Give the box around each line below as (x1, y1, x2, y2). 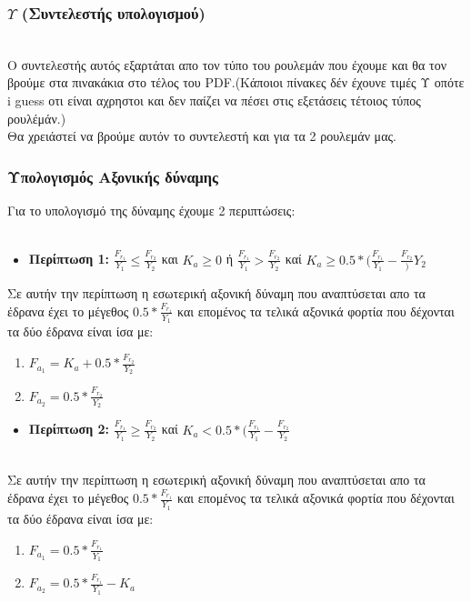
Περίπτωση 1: (28, 249, 110, 268)
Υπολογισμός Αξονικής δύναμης (7, 165, 219, 187)
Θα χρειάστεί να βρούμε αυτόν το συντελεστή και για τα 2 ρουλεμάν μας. (7, 126, 396, 145)
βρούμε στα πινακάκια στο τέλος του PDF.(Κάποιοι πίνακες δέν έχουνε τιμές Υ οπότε (7, 73, 465, 92)
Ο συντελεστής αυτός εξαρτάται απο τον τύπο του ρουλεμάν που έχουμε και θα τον (7, 55, 446, 74)
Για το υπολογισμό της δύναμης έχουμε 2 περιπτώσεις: (7, 201, 296, 219)
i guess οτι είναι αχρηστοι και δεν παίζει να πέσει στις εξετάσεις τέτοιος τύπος (7, 91, 421, 109)
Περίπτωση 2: (28, 419, 110, 438)
